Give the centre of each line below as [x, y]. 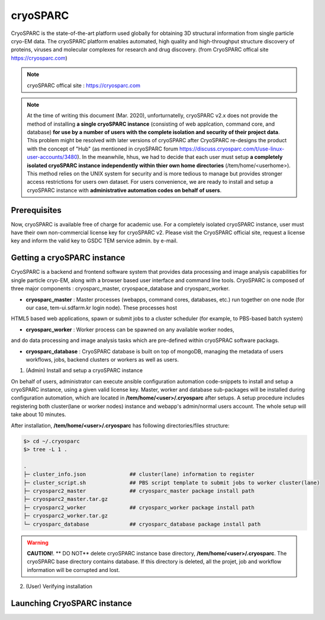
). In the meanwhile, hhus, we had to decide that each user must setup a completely [180, 157]
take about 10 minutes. [38, 414]
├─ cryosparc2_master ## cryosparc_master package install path [139, 491]
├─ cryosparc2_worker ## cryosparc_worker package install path [139, 507]
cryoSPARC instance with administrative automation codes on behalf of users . [124, 190]
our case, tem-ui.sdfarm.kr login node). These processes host [102, 308]
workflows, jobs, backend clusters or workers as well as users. [102, 359]
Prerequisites [36, 210]
